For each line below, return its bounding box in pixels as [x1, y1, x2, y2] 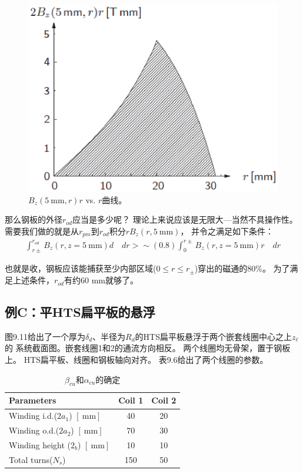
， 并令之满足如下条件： [180, 224, 274, 237]
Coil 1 [118, 394, 144, 406]
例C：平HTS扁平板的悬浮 [5, 303, 155, 321]
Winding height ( [9, 438, 71, 451]
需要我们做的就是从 [5, 224, 79, 237]
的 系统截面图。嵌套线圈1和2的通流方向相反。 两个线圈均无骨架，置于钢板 [5, 342, 291, 354]
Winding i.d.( [9, 409, 58, 422]
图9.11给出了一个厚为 [5, 330, 85, 342]
